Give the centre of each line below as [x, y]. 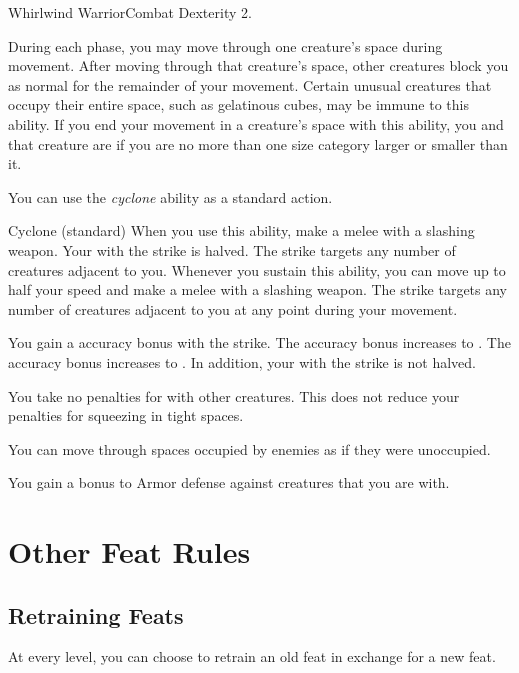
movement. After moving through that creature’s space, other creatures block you [258, 65]
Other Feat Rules [129, 551]
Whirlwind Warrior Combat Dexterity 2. [130, 12]
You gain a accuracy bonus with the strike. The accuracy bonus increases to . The [259, 342]
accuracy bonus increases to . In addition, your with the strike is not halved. [242, 361]
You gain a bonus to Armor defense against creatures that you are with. [229, 482]
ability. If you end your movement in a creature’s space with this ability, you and [256, 123]
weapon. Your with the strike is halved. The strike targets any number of [232, 249]
